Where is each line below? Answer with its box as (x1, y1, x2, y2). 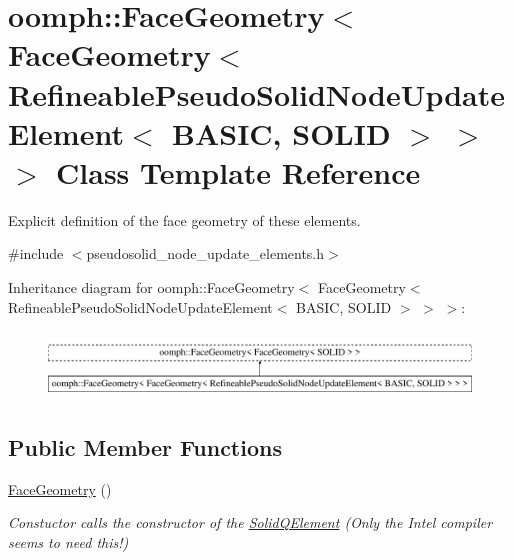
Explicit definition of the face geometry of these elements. (8, 209, 361, 230)
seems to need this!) (8, 531, 129, 552)
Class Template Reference (56, 151, 421, 192)
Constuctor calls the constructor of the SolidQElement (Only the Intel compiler (8, 512, 493, 533)
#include (8, 243, 64, 264)
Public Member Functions (8, 431, 282, 462)
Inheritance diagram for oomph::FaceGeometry (8, 277, 295, 298)
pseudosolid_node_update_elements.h (86, 243, 325, 264)
